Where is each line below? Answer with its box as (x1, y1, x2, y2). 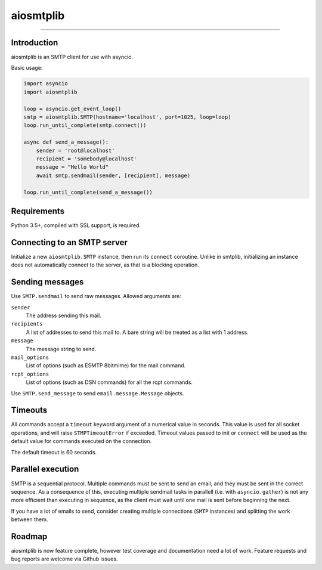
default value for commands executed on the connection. (11, 438, 152, 445)
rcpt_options (11, 370, 49, 377)
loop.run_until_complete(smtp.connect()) (23, 122, 147, 129)
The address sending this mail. (26, 312, 101, 319)
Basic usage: (11, 64, 43, 72)
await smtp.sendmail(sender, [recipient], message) (36, 172, 191, 179)
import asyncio (23, 80, 68, 87)
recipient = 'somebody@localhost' (36, 155, 137, 162)
